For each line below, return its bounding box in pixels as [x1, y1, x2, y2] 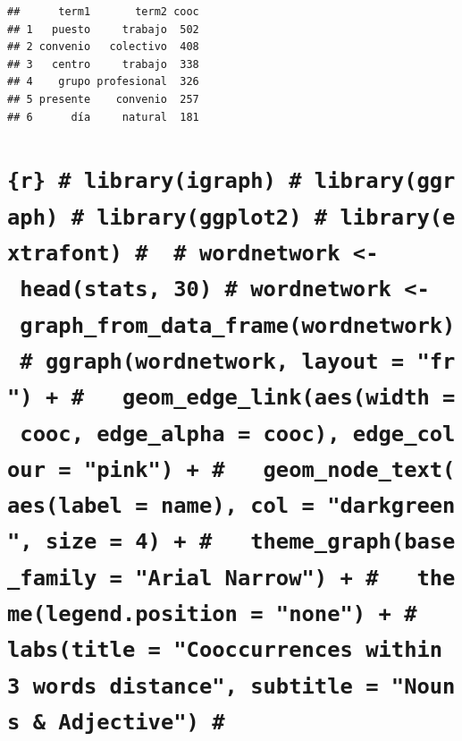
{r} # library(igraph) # [7, 168, 302, 194]
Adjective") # [58, 710, 225, 736]
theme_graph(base [250, 529, 456, 555]
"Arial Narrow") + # [135, 565, 379, 591]
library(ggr [314, 168, 456, 194]
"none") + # [275, 601, 417, 627]
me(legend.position [7, 601, 238, 627]
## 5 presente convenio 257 [7, 92, 199, 106]
